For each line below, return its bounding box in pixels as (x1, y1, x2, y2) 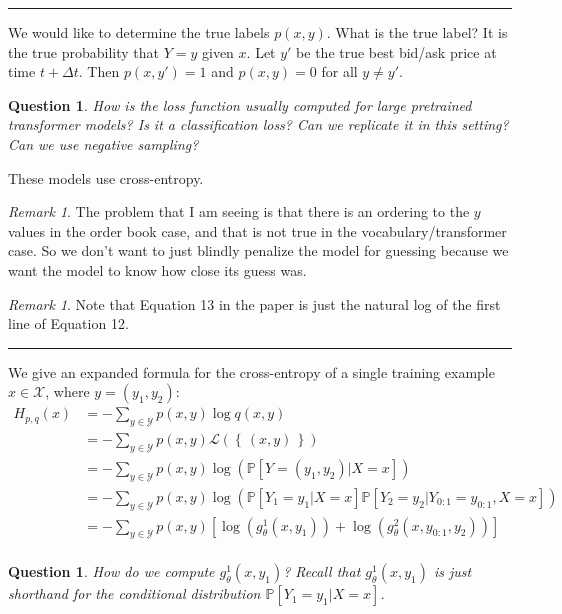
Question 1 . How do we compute (8, 561, 215, 582)
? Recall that (283, 561, 361, 582)
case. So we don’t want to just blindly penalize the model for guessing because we (8, 240, 509, 261)
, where (45, 381, 90, 402)
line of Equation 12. (8, 313, 129, 334)
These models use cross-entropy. (8, 167, 204, 188)
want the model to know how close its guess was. (8, 259, 307, 280)
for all (321, 61, 358, 82)
